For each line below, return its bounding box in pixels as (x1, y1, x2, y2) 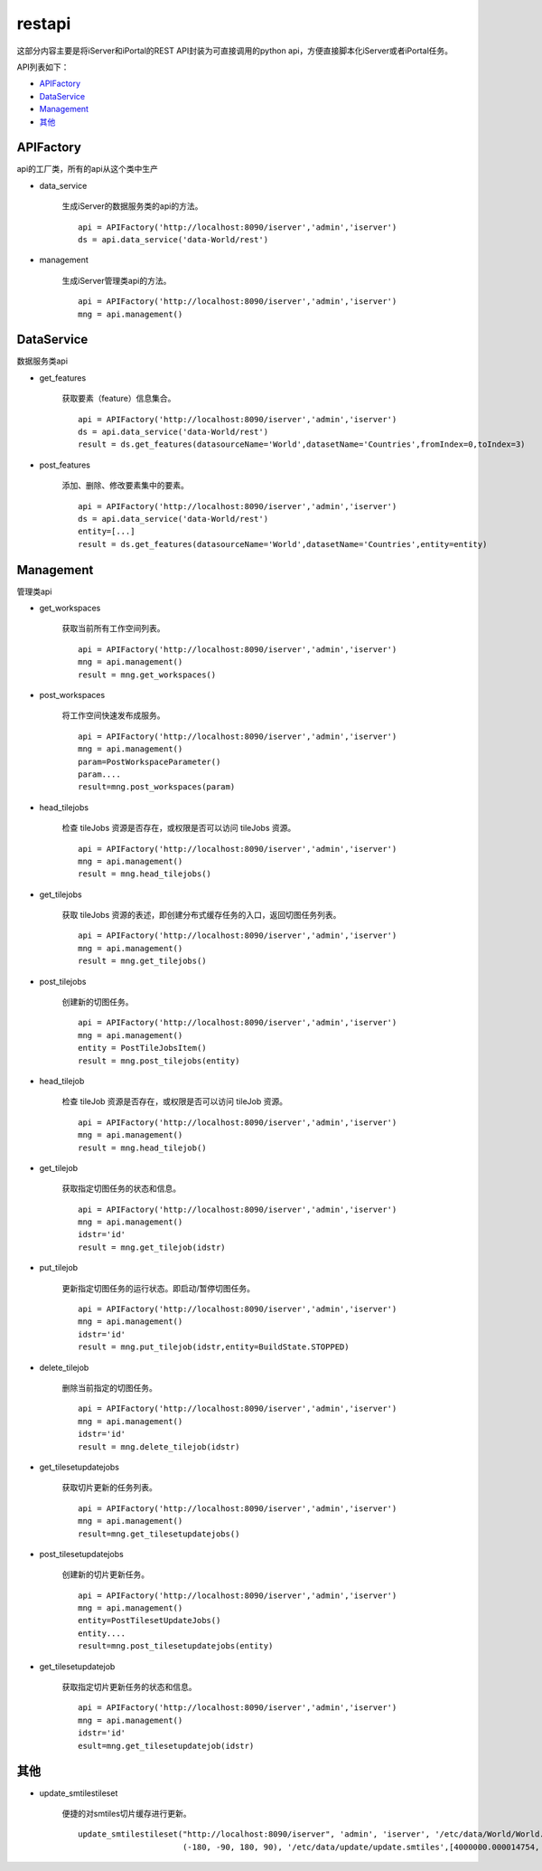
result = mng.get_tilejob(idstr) (78, 1242, 226, 1252)
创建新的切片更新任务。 (61, 1569, 149, 1580)
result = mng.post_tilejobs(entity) (78, 1055, 240, 1066)
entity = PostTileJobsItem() (78, 1043, 207, 1054)
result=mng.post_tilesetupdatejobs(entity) (78, 1641, 274, 1651)
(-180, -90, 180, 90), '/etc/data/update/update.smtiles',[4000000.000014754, (182, 1841, 540, 1852)
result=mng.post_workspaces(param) (78, 782, 236, 792)
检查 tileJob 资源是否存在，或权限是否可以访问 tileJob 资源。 (61, 1096, 288, 1107)
